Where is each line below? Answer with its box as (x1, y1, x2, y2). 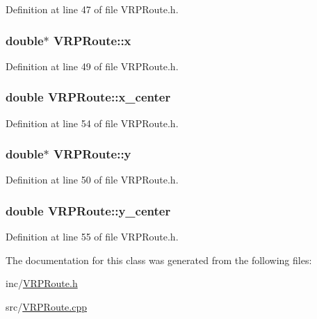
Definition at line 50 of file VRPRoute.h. (6, 172, 179, 187)
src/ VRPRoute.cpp (6, 300, 87, 314)
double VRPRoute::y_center (6, 202, 171, 219)
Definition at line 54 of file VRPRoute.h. (6, 115, 179, 130)
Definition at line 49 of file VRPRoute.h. (6, 58, 179, 73)
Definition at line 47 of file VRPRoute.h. (6, 2, 179, 16)
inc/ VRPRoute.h (6, 276, 78, 291)
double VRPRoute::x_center (6, 88, 171, 106)
